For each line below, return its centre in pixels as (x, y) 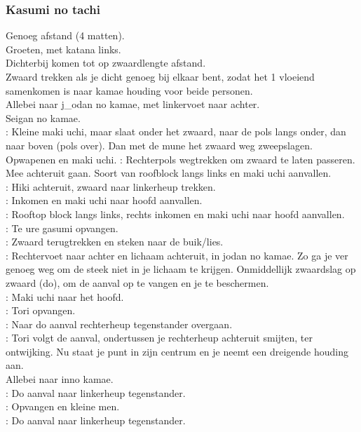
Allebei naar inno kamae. (60, 379)
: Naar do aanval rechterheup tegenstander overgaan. (119, 324)
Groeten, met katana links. (63, 49)
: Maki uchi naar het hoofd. (65, 296)
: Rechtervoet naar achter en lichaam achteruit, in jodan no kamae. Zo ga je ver (177, 255)
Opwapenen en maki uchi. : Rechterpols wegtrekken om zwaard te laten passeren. (180, 159)
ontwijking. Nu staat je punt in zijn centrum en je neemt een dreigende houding (177, 351)
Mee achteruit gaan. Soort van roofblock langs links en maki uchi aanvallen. (169, 173)
